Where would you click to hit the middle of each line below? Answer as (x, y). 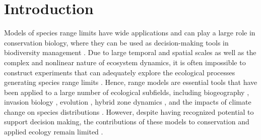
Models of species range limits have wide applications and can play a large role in (130, 33)
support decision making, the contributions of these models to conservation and (127, 122)
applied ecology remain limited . (54, 132)
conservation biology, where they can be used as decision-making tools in (116, 42)
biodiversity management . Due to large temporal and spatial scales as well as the (130, 52)
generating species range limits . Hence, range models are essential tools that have (131, 82)
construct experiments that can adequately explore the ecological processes (120, 72)
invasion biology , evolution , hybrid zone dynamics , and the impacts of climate (128, 102)
